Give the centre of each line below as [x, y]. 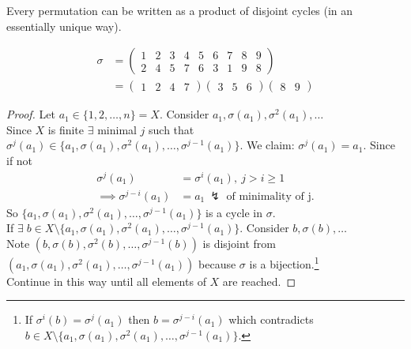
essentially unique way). [64, 26]
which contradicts [271, 319]
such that [172, 129]
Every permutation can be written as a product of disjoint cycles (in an [180, 10]
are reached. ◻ [259, 281]
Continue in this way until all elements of [106, 281]
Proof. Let [31, 114]
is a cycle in [234, 212]
